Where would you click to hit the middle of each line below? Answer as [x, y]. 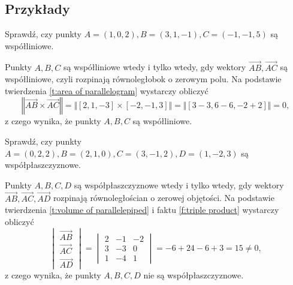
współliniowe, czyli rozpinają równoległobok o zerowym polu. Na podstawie [143, 79]
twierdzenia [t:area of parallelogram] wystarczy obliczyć [107, 90]
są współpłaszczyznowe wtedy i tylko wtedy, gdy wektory [179, 184]
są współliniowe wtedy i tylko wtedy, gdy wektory [155, 67]
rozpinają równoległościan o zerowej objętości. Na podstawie [164, 198]
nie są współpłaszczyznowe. [194, 275]
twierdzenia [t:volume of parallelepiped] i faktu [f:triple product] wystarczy [142, 210]
